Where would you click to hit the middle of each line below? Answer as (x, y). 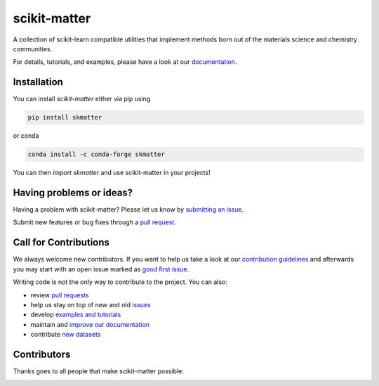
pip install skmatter (65, 117)
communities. (33, 49)
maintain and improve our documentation (90, 324)
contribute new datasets (66, 335)
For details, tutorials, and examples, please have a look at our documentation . (125, 62)
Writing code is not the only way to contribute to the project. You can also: (120, 282)
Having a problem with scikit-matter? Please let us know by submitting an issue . (128, 210)
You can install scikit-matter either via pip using (82, 99)
